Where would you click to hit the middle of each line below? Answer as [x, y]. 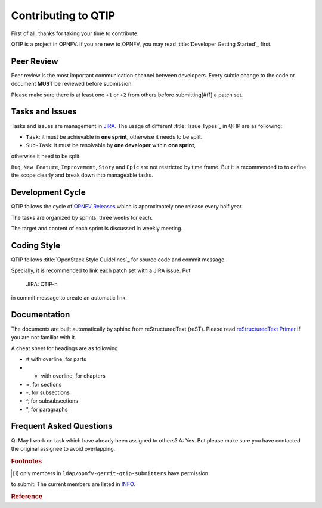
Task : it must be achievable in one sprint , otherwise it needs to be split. [114, 136]
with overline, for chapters [73, 376]
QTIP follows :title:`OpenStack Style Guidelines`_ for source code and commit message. [118, 260]
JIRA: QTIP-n [42, 284]
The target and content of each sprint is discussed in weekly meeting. [97, 229]
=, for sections [44, 384]
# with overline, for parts [56, 359]
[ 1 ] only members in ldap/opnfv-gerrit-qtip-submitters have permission [111, 473]
